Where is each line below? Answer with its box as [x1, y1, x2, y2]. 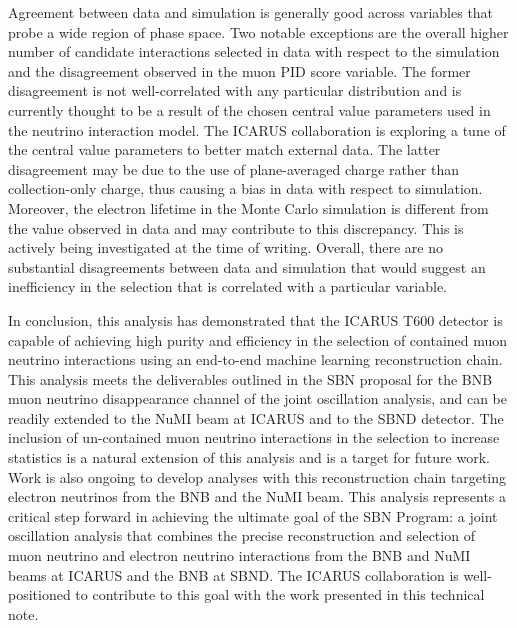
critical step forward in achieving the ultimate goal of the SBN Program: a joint [8, 505, 498, 526]
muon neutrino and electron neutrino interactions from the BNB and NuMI [8, 545, 471, 566]
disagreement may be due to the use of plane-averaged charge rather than [8, 158, 460, 179]
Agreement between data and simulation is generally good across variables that [8, 2, 494, 22]
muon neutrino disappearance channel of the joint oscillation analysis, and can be [8, 388, 507, 409]
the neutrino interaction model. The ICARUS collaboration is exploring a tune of [8, 119, 506, 140]
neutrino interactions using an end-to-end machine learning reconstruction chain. [8, 349, 503, 370]
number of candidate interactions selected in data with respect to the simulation [8, 41, 500, 62]
